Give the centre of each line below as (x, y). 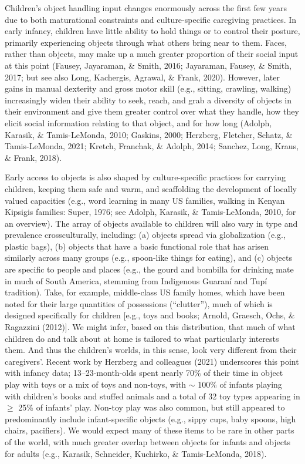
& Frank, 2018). (33, 157)
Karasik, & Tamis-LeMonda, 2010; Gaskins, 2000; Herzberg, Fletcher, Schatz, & (149, 134)
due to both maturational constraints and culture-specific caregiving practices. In (151, 19)
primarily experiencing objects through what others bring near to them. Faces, (146, 42)
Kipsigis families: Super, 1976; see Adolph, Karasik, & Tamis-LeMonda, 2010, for (150, 212)
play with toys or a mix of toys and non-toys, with (96, 384)
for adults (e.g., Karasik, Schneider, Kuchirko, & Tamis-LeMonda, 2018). (136, 453)
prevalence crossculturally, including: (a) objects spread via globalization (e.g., (145, 235)
